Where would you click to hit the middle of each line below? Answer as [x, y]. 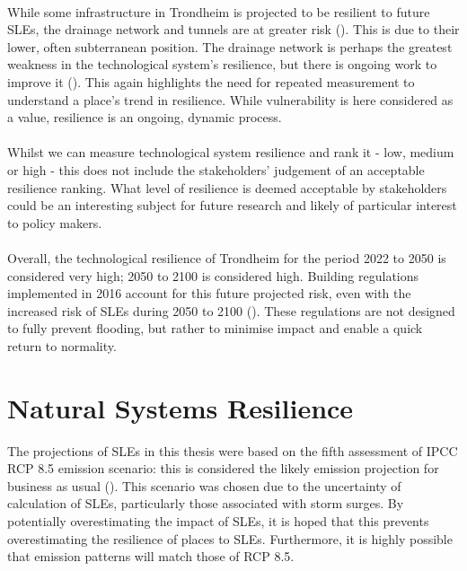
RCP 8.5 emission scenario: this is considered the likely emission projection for [223, 468]
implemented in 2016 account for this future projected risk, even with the [209, 293]
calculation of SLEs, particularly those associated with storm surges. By [206, 503]
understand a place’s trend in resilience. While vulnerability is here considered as [230, 99]
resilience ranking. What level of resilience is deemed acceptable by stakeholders [227, 187]
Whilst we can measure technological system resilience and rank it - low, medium [231, 152]
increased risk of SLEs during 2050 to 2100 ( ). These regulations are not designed [231, 310]
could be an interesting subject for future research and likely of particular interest [232, 205]
